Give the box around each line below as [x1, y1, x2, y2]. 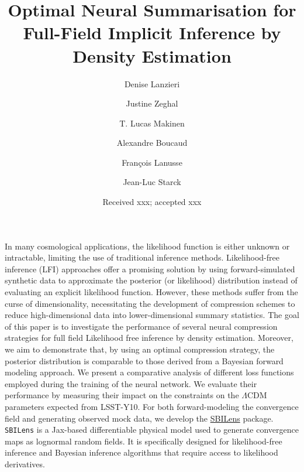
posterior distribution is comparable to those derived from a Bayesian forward [5, 354, 284, 367]
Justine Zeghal [126, 97, 178, 110]
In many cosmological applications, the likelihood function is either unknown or [5, 240, 290, 252]
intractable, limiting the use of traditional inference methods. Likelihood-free [5, 251, 279, 264]
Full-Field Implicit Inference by [23, 20, 281, 45]
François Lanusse [122, 156, 182, 168]
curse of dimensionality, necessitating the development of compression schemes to [5, 297, 295, 309]
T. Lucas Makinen [119, 117, 185, 129]
